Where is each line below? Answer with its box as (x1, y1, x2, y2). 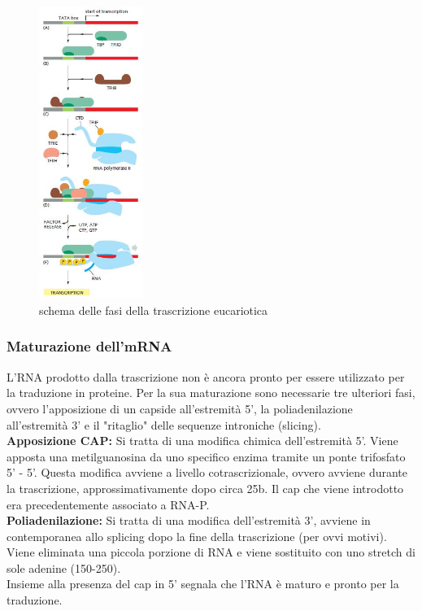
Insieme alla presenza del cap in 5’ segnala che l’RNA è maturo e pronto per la (7, 575, 399, 592)
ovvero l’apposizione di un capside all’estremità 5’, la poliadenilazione (7, 399, 353, 417)
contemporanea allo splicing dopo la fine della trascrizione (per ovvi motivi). (7, 527, 387, 544)
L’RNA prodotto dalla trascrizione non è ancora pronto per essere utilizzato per (7, 368, 405, 385)
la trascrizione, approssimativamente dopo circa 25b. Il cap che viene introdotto (7, 479, 404, 496)
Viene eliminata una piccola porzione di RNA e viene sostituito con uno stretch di (7, 543, 415, 561)
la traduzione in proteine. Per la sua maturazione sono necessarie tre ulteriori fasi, (7, 384, 415, 401)
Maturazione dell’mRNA (7, 336, 172, 356)
